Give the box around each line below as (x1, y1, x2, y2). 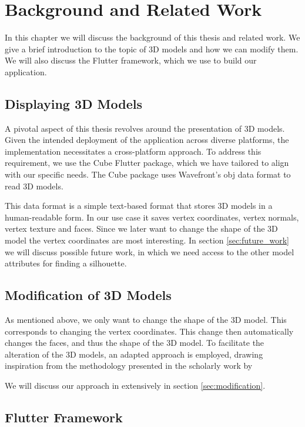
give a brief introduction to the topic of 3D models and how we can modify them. (5, 42, 299, 55)
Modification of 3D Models (5, 286, 172, 304)
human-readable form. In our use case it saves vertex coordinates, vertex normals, (5, 211, 299, 223)
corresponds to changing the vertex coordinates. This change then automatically (5, 325, 294, 337)
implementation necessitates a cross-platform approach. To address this (5, 145, 262, 157)
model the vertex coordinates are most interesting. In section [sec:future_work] (5, 234, 289, 246)
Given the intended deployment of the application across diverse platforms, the (5, 134, 289, 146)
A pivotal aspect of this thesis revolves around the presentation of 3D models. (5, 122, 285, 134)
